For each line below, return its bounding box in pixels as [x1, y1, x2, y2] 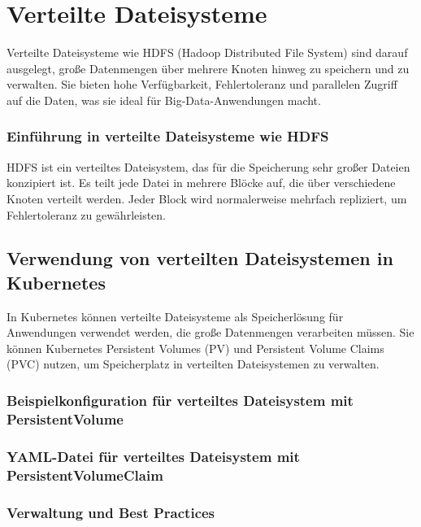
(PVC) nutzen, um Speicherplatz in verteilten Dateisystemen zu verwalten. [7, 355, 380, 372]
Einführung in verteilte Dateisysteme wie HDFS [7, 126, 329, 146]
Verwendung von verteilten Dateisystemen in [7, 246, 393, 271]
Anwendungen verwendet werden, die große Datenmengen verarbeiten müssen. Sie [7, 324, 414, 341]
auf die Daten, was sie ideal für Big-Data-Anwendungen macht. [7, 91, 321, 108]
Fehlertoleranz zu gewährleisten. [7, 206, 166, 223]
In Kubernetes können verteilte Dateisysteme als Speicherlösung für [7, 307, 344, 324]
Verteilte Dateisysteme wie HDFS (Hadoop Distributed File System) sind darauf [7, 44, 408, 61]
